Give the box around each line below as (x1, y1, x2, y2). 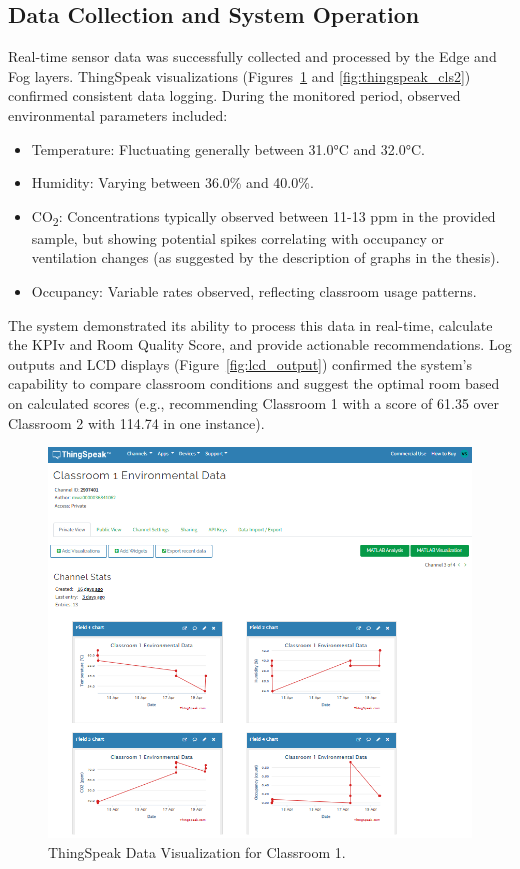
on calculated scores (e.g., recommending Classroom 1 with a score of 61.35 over (8, 393, 499, 414)
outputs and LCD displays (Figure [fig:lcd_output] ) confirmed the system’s (8, 353, 472, 374)
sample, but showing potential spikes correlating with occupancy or (31, 227, 445, 248)
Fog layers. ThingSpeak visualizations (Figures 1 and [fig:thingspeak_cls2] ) (8, 65, 471, 86)
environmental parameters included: (8, 104, 228, 125)
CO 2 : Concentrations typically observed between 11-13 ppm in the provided (31, 205, 496, 229)
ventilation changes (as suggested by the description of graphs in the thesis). (31, 247, 500, 268)
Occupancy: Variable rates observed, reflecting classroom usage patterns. (31, 281, 477, 302)
